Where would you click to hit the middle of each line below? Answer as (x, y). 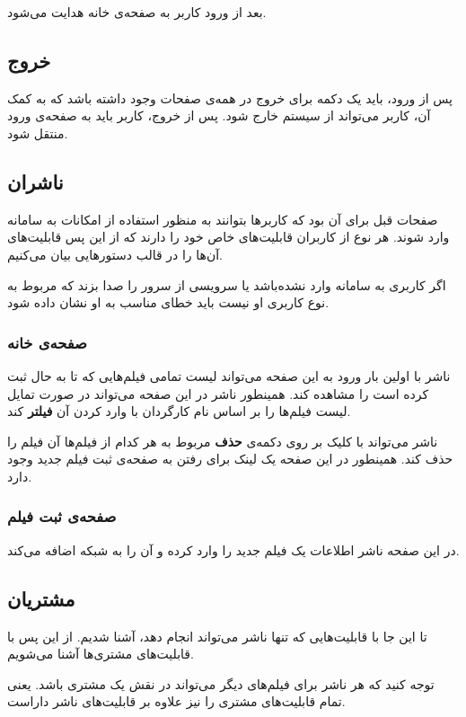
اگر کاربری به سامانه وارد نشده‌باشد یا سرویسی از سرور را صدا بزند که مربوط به (227, 284)
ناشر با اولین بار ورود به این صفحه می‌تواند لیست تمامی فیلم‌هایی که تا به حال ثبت (229, 375)
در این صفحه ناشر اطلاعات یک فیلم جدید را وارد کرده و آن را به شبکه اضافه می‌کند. (233, 549)
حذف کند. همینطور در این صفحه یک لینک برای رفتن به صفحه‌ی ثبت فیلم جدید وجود (230, 459)
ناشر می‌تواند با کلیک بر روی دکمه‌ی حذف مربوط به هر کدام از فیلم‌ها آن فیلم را (223, 441)
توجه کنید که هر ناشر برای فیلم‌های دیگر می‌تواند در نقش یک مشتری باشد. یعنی (221, 683)
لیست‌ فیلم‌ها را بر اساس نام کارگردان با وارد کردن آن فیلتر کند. (179, 411)
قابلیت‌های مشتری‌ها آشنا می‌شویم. (101, 654)
